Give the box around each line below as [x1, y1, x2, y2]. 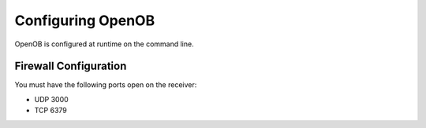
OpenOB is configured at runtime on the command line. [14, 39, 194, 49]
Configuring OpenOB [14, 12, 155, 29]
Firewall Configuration [14, 60, 127, 73]
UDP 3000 [34, 94, 69, 104]
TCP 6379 [34, 106, 67, 115]
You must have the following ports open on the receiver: [14, 80, 197, 90]
